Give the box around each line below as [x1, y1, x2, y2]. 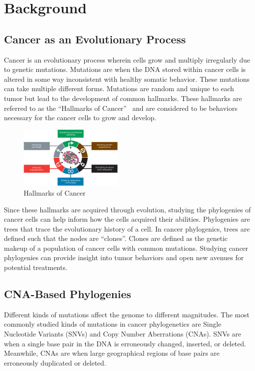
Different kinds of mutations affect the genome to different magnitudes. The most [4, 309, 250, 319]
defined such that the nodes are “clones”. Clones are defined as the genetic [4, 233, 228, 243]
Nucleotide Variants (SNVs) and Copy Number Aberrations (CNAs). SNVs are [4, 329, 241, 339]
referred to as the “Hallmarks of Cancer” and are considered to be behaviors [4, 102, 238, 113]
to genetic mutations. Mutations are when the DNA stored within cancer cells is [4, 64, 246, 74]
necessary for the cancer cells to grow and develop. [4, 112, 157, 123]
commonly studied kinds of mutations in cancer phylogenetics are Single [4, 319, 222, 329]
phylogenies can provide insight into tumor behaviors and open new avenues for [4, 252, 244, 263]
